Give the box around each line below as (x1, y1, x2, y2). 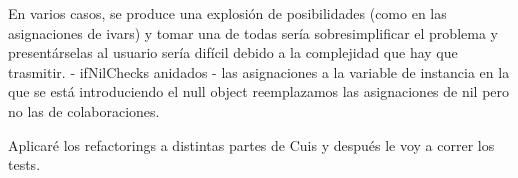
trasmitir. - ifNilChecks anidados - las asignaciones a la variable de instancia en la (8, 61, 510, 82)
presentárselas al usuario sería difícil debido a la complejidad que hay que (8, 42, 458, 63)
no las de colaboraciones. (8, 100, 160, 121)
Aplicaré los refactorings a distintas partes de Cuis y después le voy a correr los (8, 134, 495, 155)
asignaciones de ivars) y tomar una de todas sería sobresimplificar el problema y (8, 22, 498, 43)
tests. (8, 154, 41, 175)
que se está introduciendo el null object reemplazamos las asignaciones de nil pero (8, 81, 510, 102)
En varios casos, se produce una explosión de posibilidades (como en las (8, 3, 447, 23)
